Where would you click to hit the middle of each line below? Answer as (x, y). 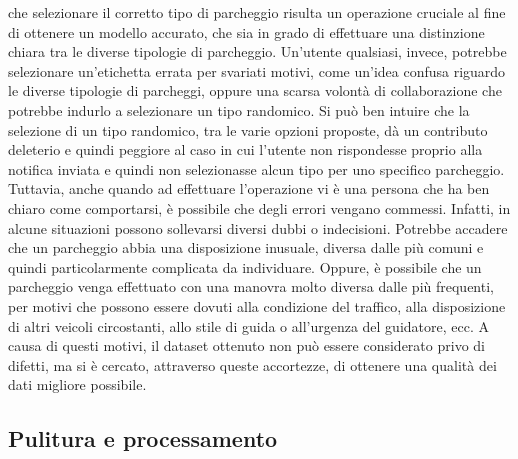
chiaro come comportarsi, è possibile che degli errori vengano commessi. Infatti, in (259, 207)
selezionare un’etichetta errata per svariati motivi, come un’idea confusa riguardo (257, 70)
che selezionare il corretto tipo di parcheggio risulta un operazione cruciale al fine (257, 12)
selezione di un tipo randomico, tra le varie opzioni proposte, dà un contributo (248, 129)
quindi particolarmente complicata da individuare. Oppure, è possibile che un (245, 266)
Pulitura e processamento (143, 438)
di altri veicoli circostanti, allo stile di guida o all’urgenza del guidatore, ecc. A (248, 325)
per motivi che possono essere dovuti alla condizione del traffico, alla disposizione (257, 305)
